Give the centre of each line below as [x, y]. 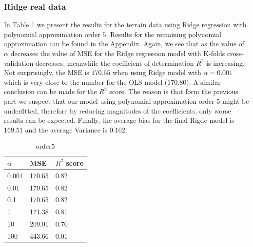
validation [19, 63]
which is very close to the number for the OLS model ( [86, 82]
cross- [235, 53]
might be [236, 101]
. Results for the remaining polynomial [164, 34]
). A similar [204, 82]
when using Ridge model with [157, 72]
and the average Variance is [66, 129]
